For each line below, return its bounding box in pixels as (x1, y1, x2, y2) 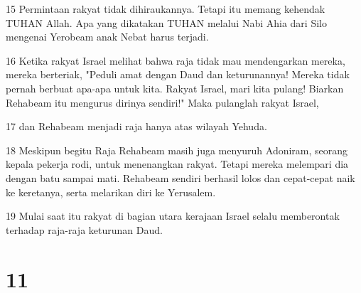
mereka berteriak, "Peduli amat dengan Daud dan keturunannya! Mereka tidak (6, 67, 350, 82)
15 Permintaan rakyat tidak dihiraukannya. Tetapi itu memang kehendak (6, 1, 325, 16)
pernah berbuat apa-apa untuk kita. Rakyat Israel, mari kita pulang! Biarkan (6, 80, 344, 95)
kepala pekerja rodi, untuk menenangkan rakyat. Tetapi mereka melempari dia (6, 156, 349, 171)
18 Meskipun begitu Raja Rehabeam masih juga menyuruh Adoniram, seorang (6, 142, 348, 157)
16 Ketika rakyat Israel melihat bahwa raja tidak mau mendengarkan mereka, (6, 53, 345, 68)
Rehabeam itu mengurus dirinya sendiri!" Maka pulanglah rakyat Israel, (6, 95, 319, 110)
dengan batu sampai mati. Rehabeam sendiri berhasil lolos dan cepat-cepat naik (6, 170, 355, 185)
